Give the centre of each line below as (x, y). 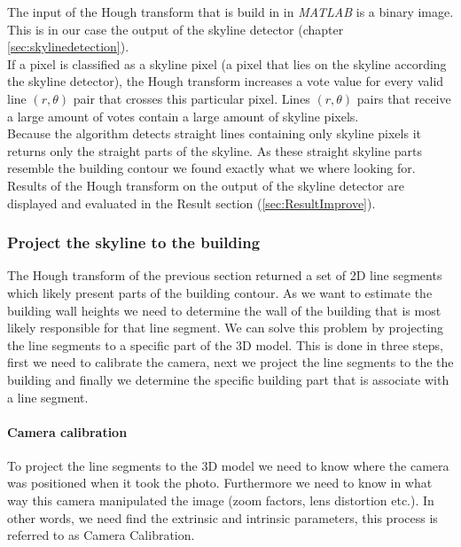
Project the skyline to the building (134, 242)
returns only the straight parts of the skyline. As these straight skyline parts (215, 150)
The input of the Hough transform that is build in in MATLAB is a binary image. (230, 12)
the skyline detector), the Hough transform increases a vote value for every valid (226, 81)
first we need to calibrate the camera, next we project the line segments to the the (230, 362)
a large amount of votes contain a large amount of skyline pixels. (183, 116)
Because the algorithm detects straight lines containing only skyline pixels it (214, 133)
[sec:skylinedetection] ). (68, 47)
